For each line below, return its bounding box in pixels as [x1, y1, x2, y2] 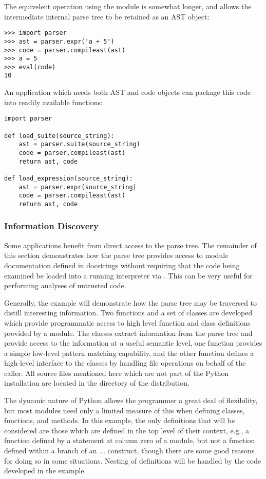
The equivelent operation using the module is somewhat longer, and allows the [4, 1, 252, 11]
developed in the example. [4, 465, 86, 476]
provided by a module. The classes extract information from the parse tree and [4, 327, 253, 338]
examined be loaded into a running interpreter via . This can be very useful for [4, 270, 253, 281]
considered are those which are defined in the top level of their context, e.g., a [4, 425, 250, 435]
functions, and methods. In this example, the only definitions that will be [4, 415, 235, 426]
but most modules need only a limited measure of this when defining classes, [4, 405, 245, 415]
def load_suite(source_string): [4, 132, 115, 139]
